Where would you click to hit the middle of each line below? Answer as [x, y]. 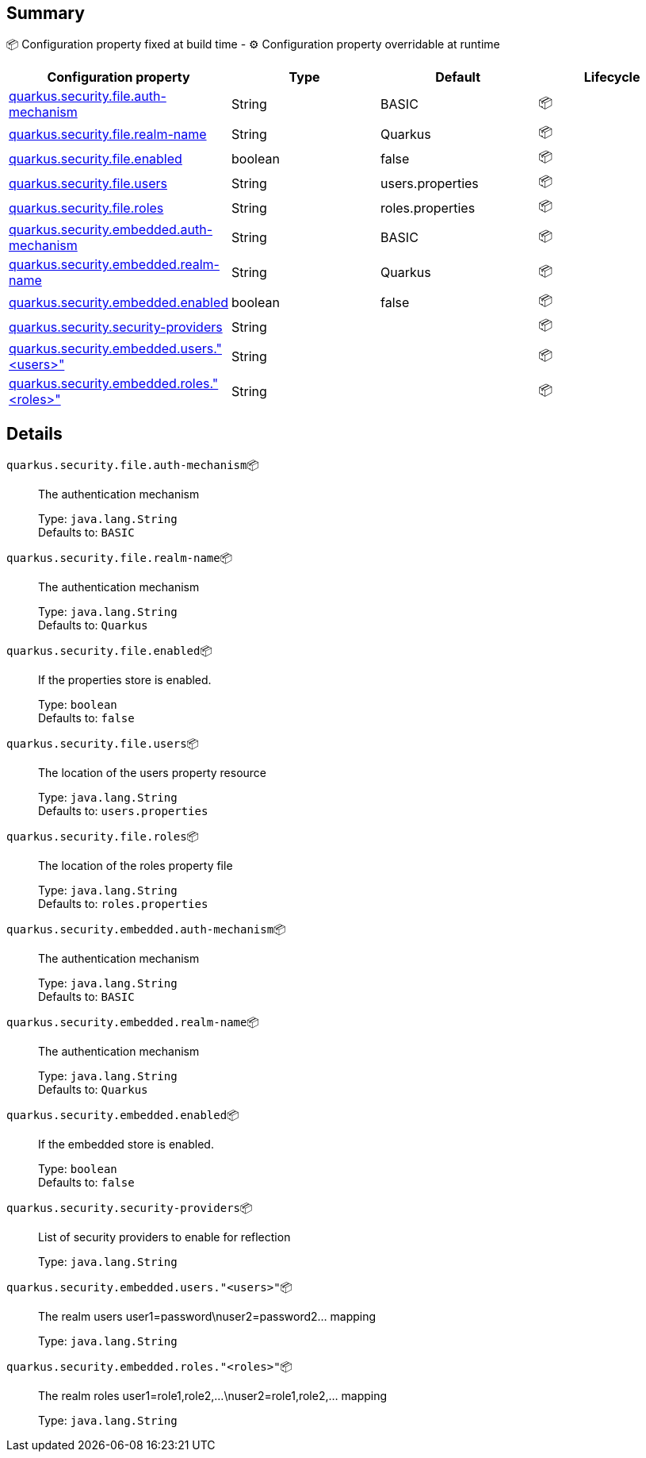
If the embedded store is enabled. [126, 1144]
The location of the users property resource [153, 773]
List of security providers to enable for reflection [164, 1237]
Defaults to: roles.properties [123, 904]
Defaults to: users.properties [123, 811]
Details [34, 433]
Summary [46, 13]
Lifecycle [612, 77]
